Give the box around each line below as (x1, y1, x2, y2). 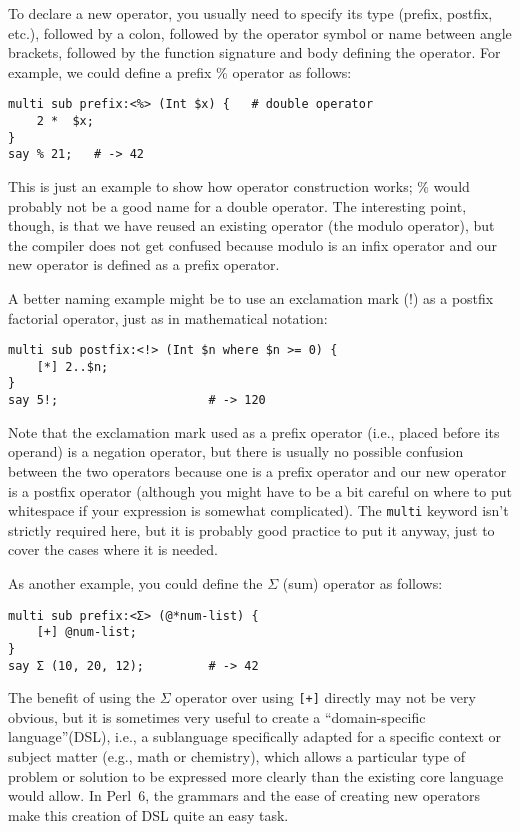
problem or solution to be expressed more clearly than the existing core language (8, 765, 504, 786)
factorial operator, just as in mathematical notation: (8, 307, 328, 328)
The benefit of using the (8, 687, 156, 708)
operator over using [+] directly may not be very (175, 687, 476, 708)
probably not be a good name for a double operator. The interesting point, (8, 195, 467, 216)
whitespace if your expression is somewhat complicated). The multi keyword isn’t (8, 500, 509, 521)
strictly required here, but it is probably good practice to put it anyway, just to (8, 519, 495, 540)
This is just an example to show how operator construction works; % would (8, 176, 470, 196)
